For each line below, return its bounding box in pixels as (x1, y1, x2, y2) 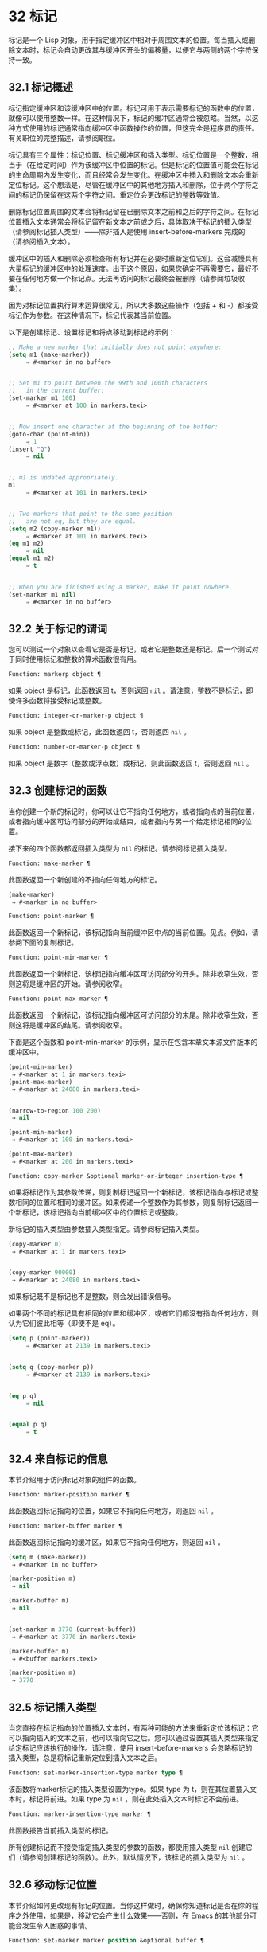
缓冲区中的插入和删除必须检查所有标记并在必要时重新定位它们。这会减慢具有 (8, 253, 259, 263)
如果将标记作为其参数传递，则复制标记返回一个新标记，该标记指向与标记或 (8, 1187, 252, 1197)
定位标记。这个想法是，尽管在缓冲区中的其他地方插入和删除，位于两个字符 (8, 180, 252, 190)
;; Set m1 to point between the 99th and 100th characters (8, 379, 208, 387)
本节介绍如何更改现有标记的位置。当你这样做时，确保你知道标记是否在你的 (8, 1900, 252, 1910)
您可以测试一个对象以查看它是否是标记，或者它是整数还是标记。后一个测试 (8, 644, 252, 654)
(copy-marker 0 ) (8, 1240, 62, 1248)
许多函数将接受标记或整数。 (14, 696, 106, 706)
